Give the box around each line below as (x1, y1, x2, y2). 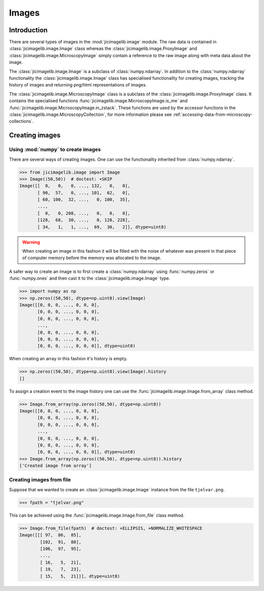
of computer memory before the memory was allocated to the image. (22, 255, 161, 261)
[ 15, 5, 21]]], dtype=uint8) (40, 573, 120, 579)
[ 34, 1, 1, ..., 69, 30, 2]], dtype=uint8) (37, 224, 167, 230)
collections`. (9, 118, 34, 124)
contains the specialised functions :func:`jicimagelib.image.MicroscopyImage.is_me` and (9, 98, 188, 104)
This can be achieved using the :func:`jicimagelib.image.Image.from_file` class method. (9, 512, 185, 518)
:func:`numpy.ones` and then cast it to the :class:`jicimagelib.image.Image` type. (9, 275, 171, 281)
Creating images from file (9, 477, 71, 483)
